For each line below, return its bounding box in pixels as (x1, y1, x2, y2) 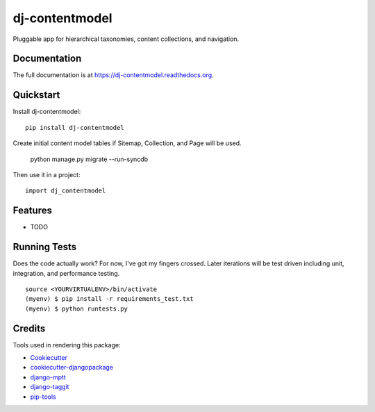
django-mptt (30, 372, 66, 381)
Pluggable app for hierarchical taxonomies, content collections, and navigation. (12, 35, 240, 43)
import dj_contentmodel (25, 187, 106, 195)
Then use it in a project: (12, 170, 81, 179)
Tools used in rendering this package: (12, 340, 121, 349)
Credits (12, 322, 46, 334)
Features (12, 205, 52, 217)
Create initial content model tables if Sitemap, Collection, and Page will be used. (12, 139, 242, 147)
